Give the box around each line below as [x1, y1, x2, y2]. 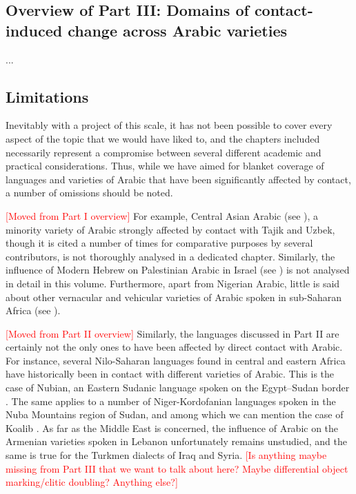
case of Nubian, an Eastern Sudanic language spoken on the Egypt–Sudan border [6, 380, 350, 395]
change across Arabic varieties [68, 19, 288, 41]
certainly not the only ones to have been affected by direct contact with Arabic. [6, 340, 343, 354]
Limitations [6, 85, 89, 107]
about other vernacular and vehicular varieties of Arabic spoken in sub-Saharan [6, 289, 342, 304]
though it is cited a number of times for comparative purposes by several [6, 236, 313, 250]
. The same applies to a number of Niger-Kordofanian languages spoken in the [6, 393, 336, 408]
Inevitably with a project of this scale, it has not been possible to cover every [6, 118, 333, 132]
